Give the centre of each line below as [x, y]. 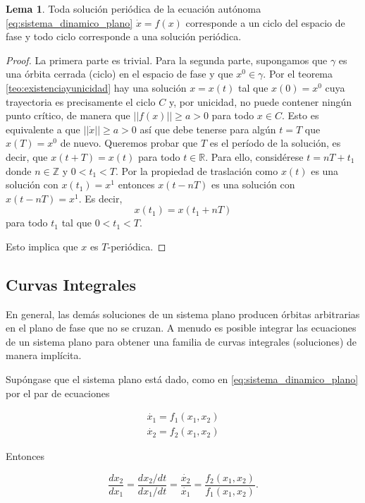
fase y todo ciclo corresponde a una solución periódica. [124, 36]
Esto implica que [42, 246]
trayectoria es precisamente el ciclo [81, 101]
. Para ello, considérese [254, 156]
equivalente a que [43, 129]
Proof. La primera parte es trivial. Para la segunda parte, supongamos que [167, 60]
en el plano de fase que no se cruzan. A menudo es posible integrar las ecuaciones [181, 328]
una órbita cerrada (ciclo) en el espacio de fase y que [119, 74]
